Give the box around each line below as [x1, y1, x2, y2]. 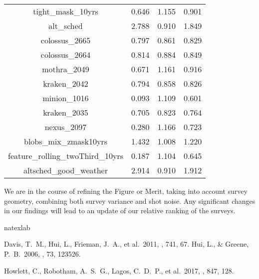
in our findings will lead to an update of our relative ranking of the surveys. [4, 205, 236, 216]
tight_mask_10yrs [33, 5, 98, 17]
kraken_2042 [43, 78, 88, 89]
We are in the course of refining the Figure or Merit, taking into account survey [4, 186, 248, 196]
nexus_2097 [44, 121, 87, 133]
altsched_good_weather [23, 164, 108, 176]
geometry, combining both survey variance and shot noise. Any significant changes [4, 195, 256, 206]
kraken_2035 [43, 107, 88, 118]
